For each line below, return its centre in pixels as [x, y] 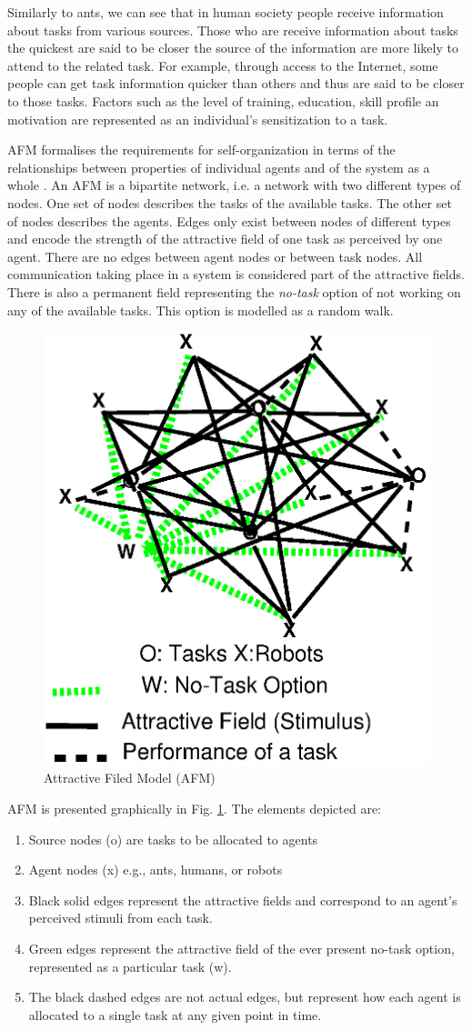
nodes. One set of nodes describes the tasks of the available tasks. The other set [230, 202]
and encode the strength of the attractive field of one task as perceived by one [225, 239]
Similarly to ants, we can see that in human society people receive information [226, 12]
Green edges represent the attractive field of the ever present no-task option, [241, 948]
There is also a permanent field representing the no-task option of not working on [234, 291]
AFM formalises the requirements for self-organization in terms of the [201, 150]
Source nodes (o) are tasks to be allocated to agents [173, 839]
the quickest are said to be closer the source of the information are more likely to [233, 48]
